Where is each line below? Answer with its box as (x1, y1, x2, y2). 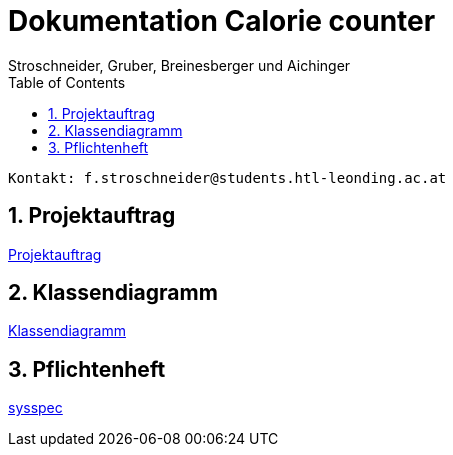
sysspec (8, 399, 63, 417)
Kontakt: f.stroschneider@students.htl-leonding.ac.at (8, 169, 447, 186)
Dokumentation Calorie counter (8, 4, 436, 38)
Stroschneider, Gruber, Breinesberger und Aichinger (8, 56, 351, 74)
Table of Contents (8, 73, 126, 91)
